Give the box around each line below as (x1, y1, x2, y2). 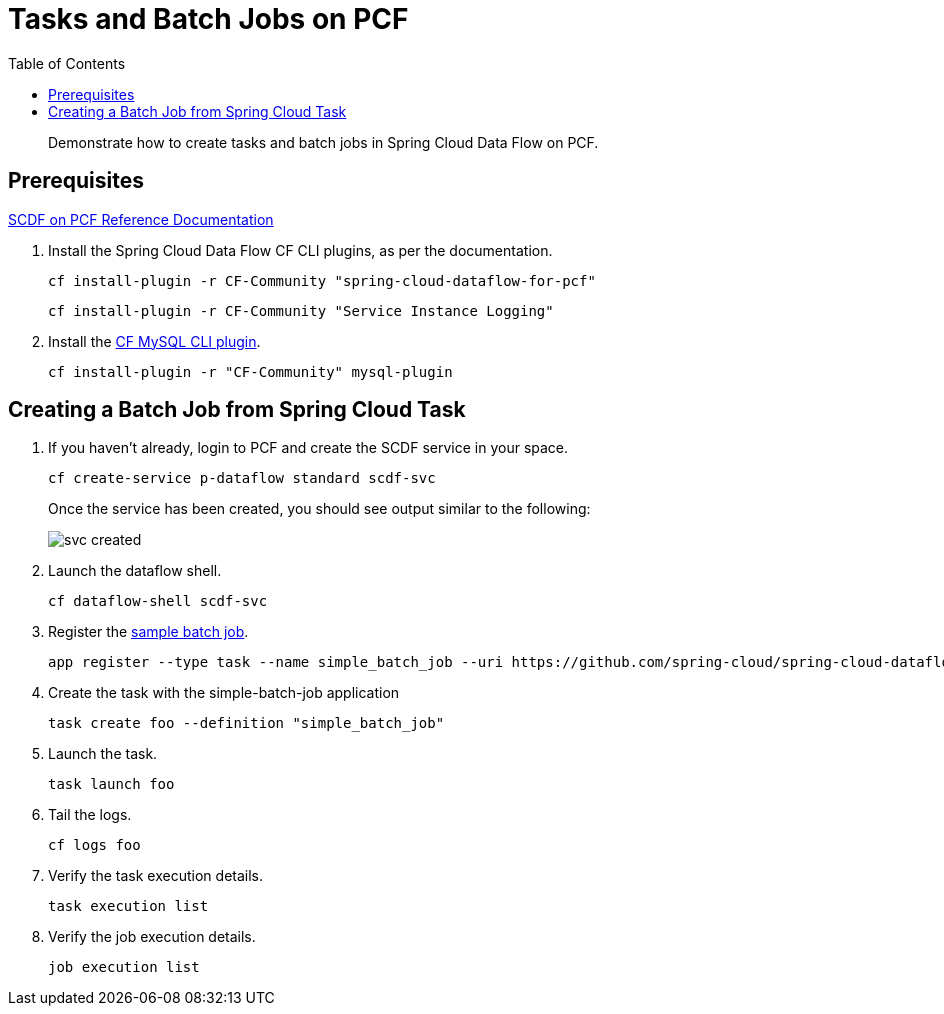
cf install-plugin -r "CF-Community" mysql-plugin (48, 363, 453, 380)
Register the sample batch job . (48, 623, 249, 641)
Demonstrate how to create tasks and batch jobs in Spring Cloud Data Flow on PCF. (48, 133, 599, 151)
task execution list (48, 898, 209, 915)
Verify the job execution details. (48, 928, 256, 946)
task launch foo (48, 776, 175, 793)
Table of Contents (8, 54, 126, 72)
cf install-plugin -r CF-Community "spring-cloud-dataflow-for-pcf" (48, 272, 596, 289)
